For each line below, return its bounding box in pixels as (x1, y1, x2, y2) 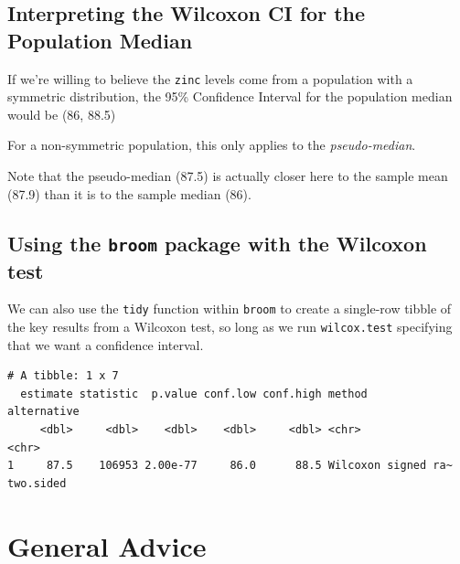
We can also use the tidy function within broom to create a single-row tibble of (7, 299, 452, 318)
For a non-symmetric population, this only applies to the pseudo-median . (7, 135, 416, 154)
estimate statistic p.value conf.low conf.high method (20, 387, 368, 400)
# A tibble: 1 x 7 (7, 369, 119, 383)
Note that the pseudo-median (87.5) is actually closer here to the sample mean (7, 166, 448, 186)
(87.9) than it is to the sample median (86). (7, 184, 251, 203)
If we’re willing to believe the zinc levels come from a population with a (7, 69, 413, 88)
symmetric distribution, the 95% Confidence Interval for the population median (7, 87, 453, 106)
